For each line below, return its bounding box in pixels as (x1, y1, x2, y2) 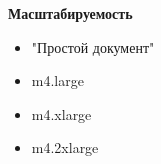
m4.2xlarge (31, 137, 99, 158)
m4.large (31, 70, 84, 91)
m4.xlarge (31, 103, 92, 124)
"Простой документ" (31, 36, 155, 57)
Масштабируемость (8, 2, 133, 23)
